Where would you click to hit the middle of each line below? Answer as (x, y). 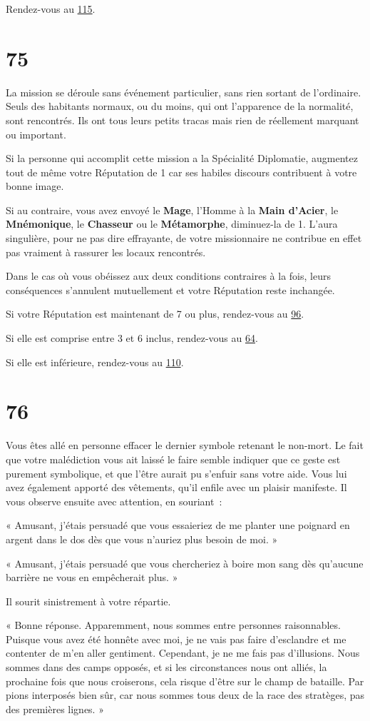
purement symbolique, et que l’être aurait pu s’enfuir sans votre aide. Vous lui (176, 473)
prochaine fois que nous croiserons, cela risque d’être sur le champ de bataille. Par (185, 681)
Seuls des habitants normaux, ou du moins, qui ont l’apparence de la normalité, (180, 106)
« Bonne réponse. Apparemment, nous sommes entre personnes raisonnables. (173, 625)
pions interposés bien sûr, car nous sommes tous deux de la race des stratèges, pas (185, 695)
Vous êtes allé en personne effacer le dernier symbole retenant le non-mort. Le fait (185, 445)
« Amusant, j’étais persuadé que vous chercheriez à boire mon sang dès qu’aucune (185, 563)
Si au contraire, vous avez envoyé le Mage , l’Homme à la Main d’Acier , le (172, 210)
